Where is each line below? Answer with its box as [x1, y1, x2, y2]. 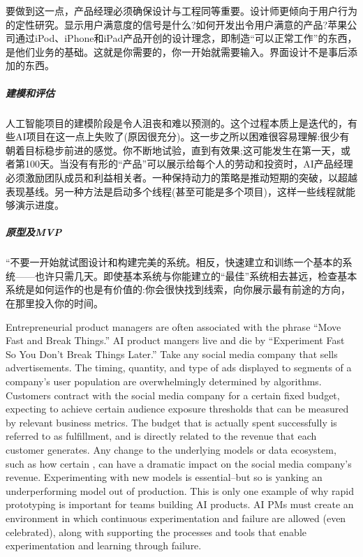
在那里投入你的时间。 [6, 296, 103, 311]
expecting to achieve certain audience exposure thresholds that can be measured [6, 401, 349, 416]
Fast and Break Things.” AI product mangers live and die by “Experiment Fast [6, 333, 345, 348]
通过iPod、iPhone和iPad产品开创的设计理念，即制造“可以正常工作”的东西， [15, 31, 357, 45]
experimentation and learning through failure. [6, 538, 202, 553]
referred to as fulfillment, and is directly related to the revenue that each [6, 429, 317, 443]
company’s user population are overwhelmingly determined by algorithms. [6, 374, 322, 388]
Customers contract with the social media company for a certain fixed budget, [6, 387, 340, 402]
